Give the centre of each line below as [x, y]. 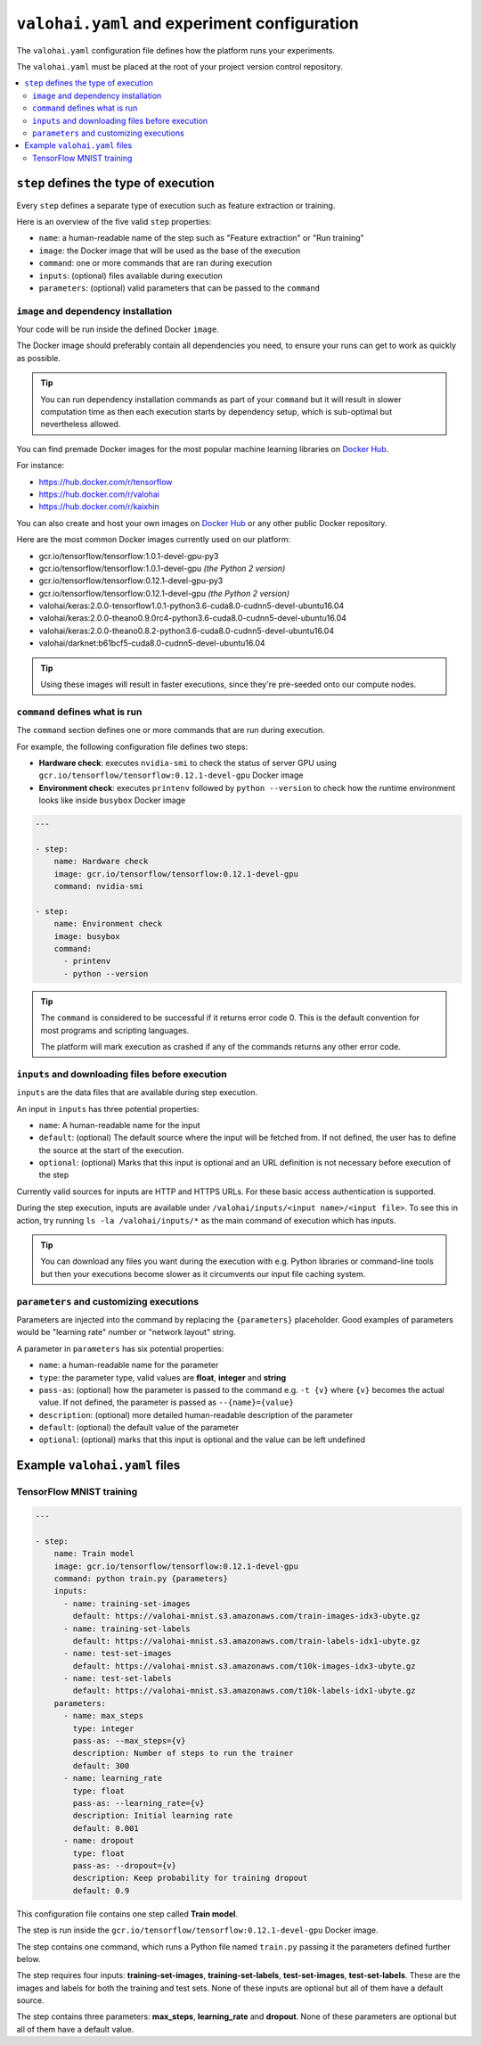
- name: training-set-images [127, 1604]
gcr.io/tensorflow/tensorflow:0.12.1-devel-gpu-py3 [131, 581]
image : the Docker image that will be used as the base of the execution [170, 251]
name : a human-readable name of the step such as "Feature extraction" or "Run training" [201, 238]
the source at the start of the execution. [111, 1150]
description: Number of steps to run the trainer [183, 1753]
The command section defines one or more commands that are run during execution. [171, 730]
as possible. [39, 358]
